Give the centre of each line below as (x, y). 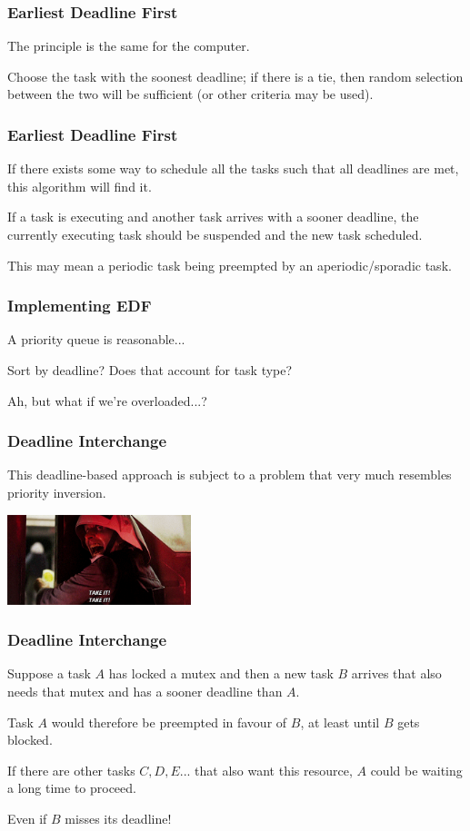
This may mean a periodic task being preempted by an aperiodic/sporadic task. (230, 265)
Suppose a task (49, 673)
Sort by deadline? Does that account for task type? (150, 370)
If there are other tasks (71, 770)
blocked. (30, 740)
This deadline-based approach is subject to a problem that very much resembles (230, 475)
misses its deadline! (118, 818)
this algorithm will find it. (80, 186)
